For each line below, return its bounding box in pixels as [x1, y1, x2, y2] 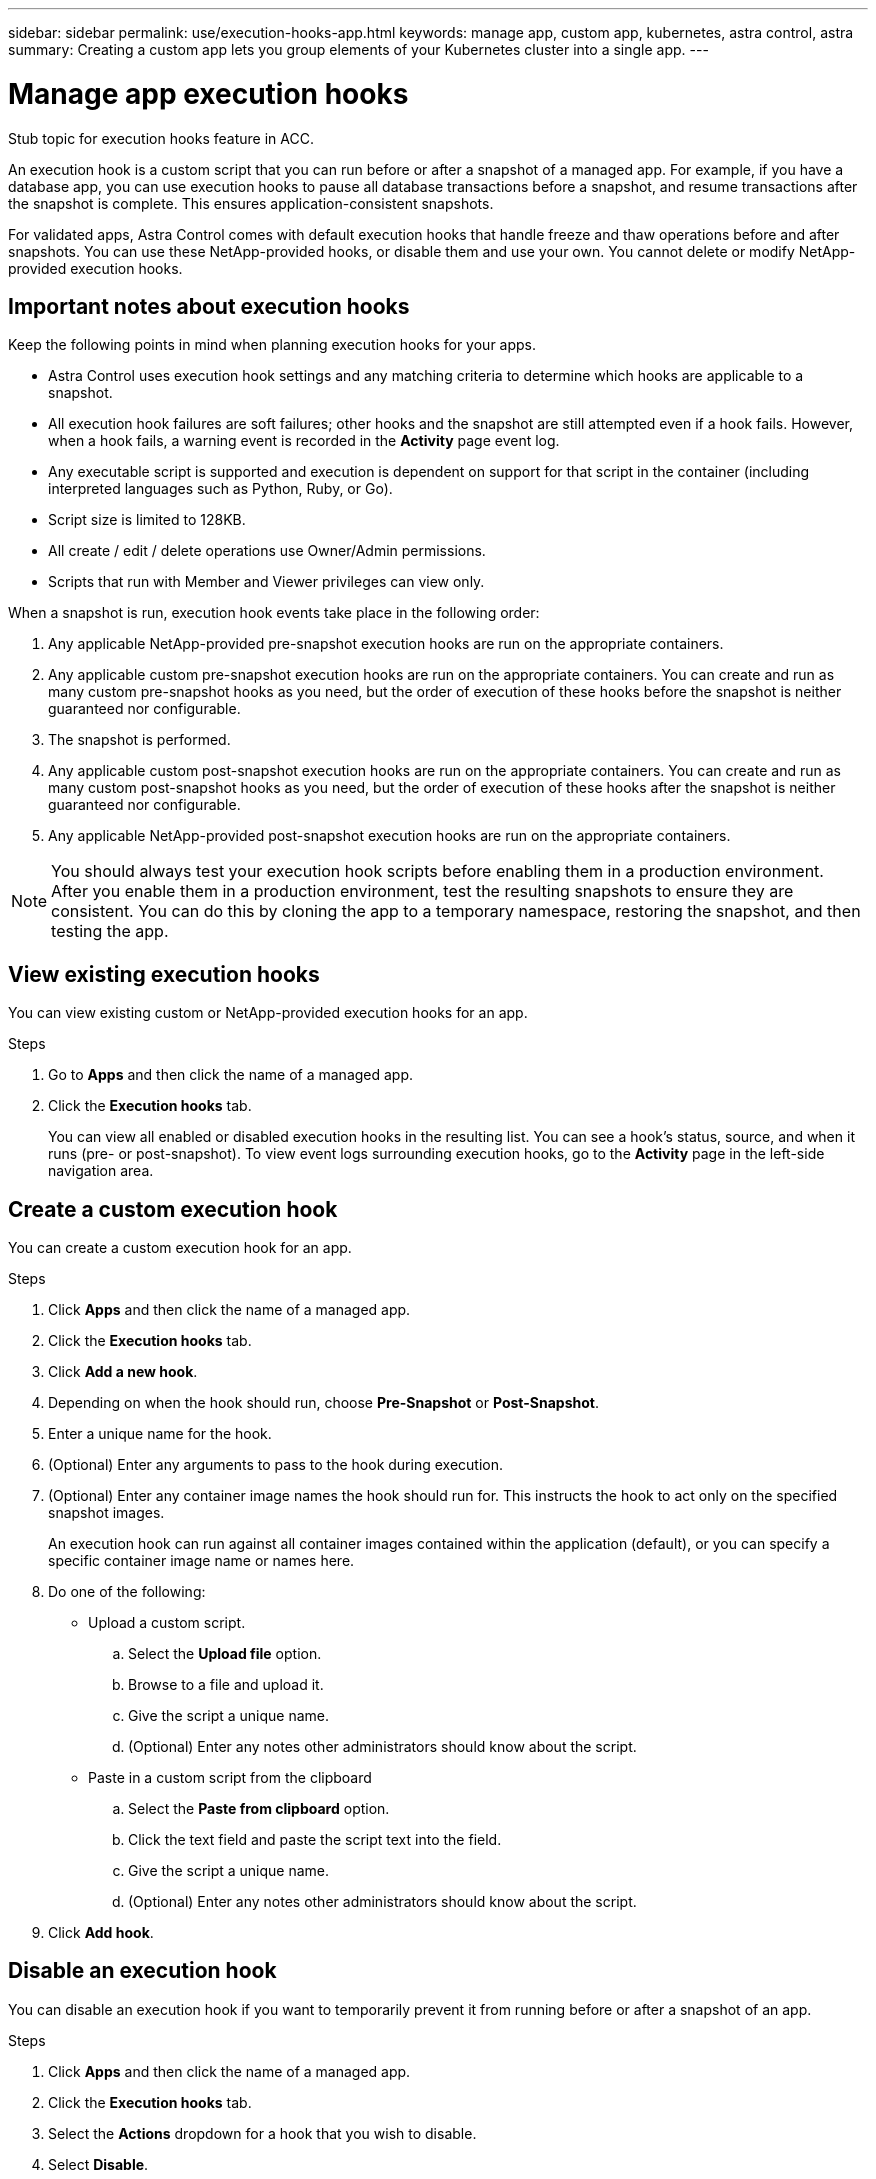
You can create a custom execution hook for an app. [8, 1239, 352, 1257]
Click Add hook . [48, 1924, 154, 1942]
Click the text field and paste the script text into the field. [128, 1831, 502, 1849]
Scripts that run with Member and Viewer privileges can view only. [48, 573, 485, 591]
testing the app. [51, 921, 169, 942]
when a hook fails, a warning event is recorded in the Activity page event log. [48, 432, 560, 450]
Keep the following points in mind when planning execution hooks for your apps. [8, 336, 537, 354]
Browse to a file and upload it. [128, 1676, 324, 1694]
